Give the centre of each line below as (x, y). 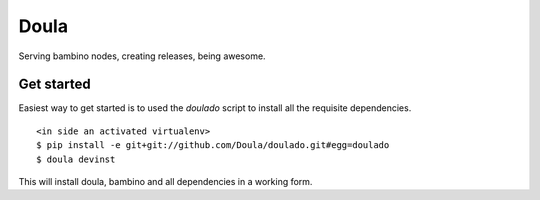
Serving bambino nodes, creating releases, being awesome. (142, 56)
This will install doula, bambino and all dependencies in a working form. (165, 182)
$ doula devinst (76, 159)
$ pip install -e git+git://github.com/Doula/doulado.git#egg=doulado (213, 145)
